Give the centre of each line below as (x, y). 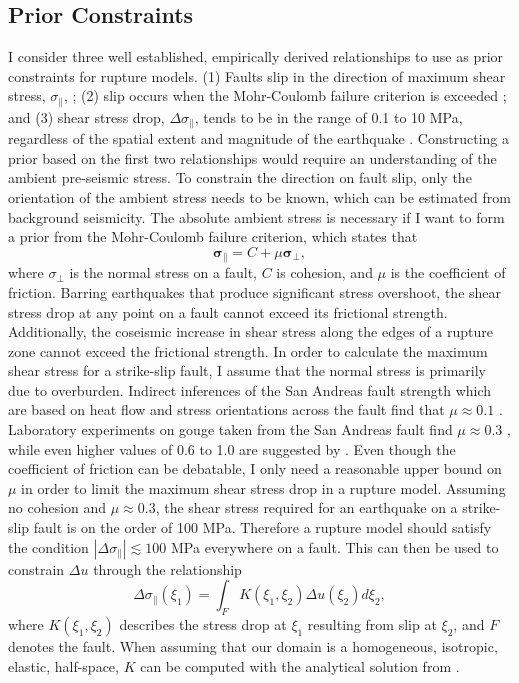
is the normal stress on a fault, (163, 272)
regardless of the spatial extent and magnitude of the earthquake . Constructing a (258, 138)
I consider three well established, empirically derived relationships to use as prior (256, 56)
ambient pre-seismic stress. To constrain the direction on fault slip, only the (240, 177)
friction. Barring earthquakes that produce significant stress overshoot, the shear (255, 291)
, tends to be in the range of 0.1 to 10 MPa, (328, 116)
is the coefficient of (448, 272)
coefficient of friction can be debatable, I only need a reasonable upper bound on (255, 468)
